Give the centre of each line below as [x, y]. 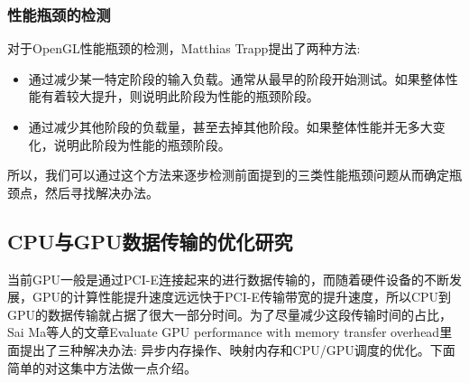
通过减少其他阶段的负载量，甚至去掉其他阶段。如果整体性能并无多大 [230, 126]
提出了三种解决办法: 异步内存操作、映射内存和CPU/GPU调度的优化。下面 [237, 349]
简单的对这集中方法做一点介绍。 [102, 367]
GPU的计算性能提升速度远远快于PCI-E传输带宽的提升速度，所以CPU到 [242, 297]
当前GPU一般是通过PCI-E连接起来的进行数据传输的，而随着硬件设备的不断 [228, 279]
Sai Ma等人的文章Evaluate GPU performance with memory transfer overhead [224, 332]
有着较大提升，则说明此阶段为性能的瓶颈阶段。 [180, 96]
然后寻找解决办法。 [101, 192]
